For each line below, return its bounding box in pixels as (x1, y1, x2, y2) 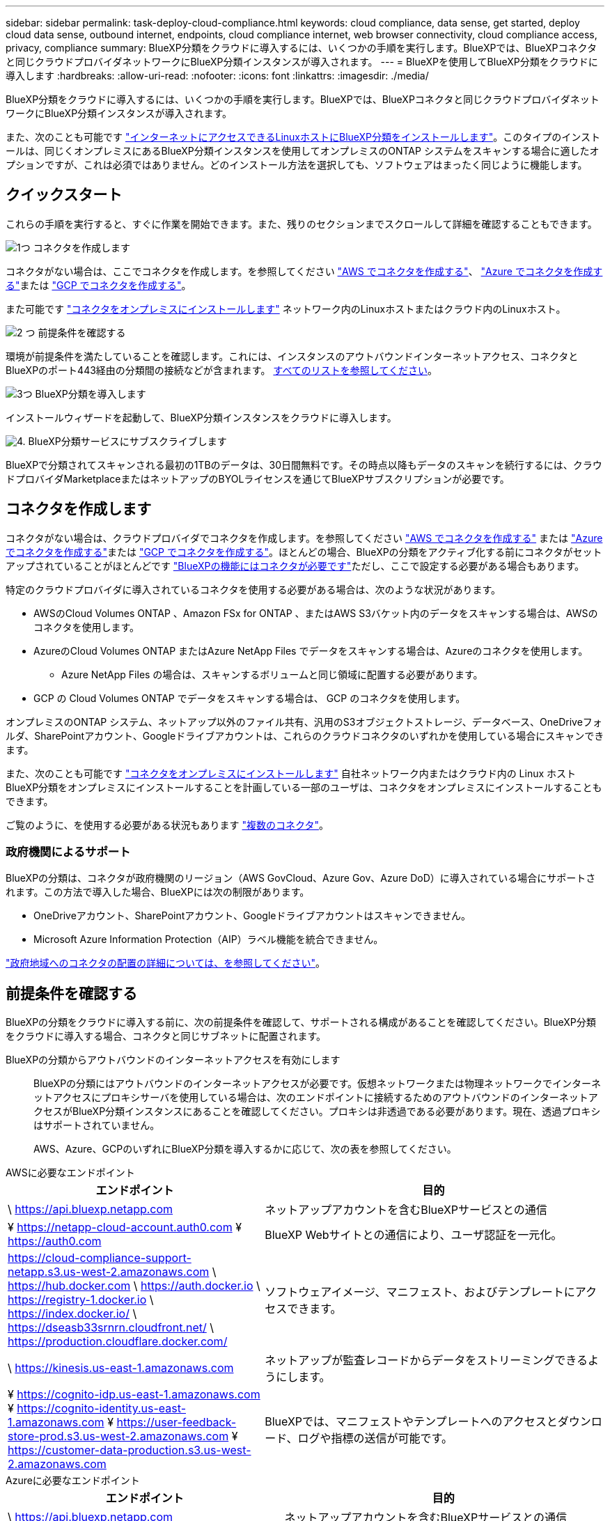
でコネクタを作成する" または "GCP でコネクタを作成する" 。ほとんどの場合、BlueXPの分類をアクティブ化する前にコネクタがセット (6, 545, 602, 558)
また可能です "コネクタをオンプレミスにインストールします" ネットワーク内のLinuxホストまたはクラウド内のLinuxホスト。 (6, 302, 566, 315)
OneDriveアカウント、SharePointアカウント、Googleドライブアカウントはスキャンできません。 (33, 910, 471, 922)
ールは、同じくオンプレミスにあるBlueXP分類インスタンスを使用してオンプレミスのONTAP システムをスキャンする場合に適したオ (6, 145, 600, 157)
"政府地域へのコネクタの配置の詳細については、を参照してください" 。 (6, 957, 325, 969)
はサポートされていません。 (33, 1119, 160, 1132)
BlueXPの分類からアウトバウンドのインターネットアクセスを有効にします (6, 1054, 341, 1066)
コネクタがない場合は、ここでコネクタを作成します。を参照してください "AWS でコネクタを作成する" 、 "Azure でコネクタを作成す (6, 265, 603, 277)
